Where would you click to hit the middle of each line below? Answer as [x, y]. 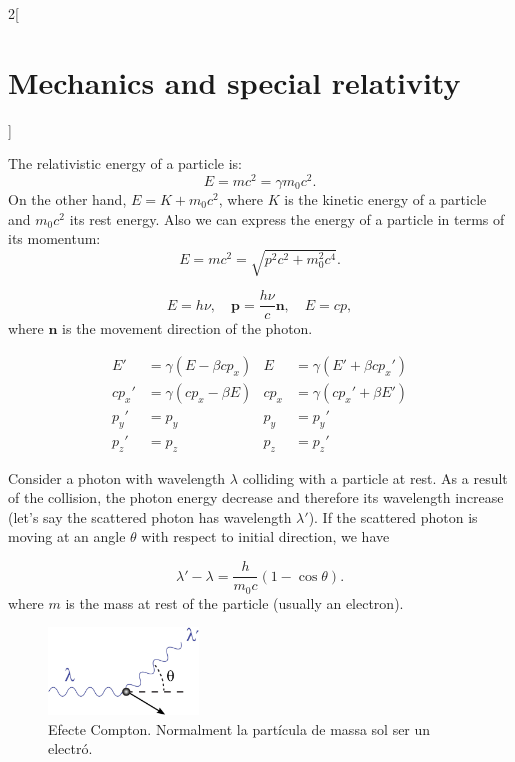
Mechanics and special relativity [234, 81]
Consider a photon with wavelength [117, 477]
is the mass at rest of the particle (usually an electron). [234, 602]
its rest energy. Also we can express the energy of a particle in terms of [287, 218]
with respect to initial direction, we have [265, 536]
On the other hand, [67, 198]
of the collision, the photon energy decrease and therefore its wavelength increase [256, 497]
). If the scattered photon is [393, 516]
